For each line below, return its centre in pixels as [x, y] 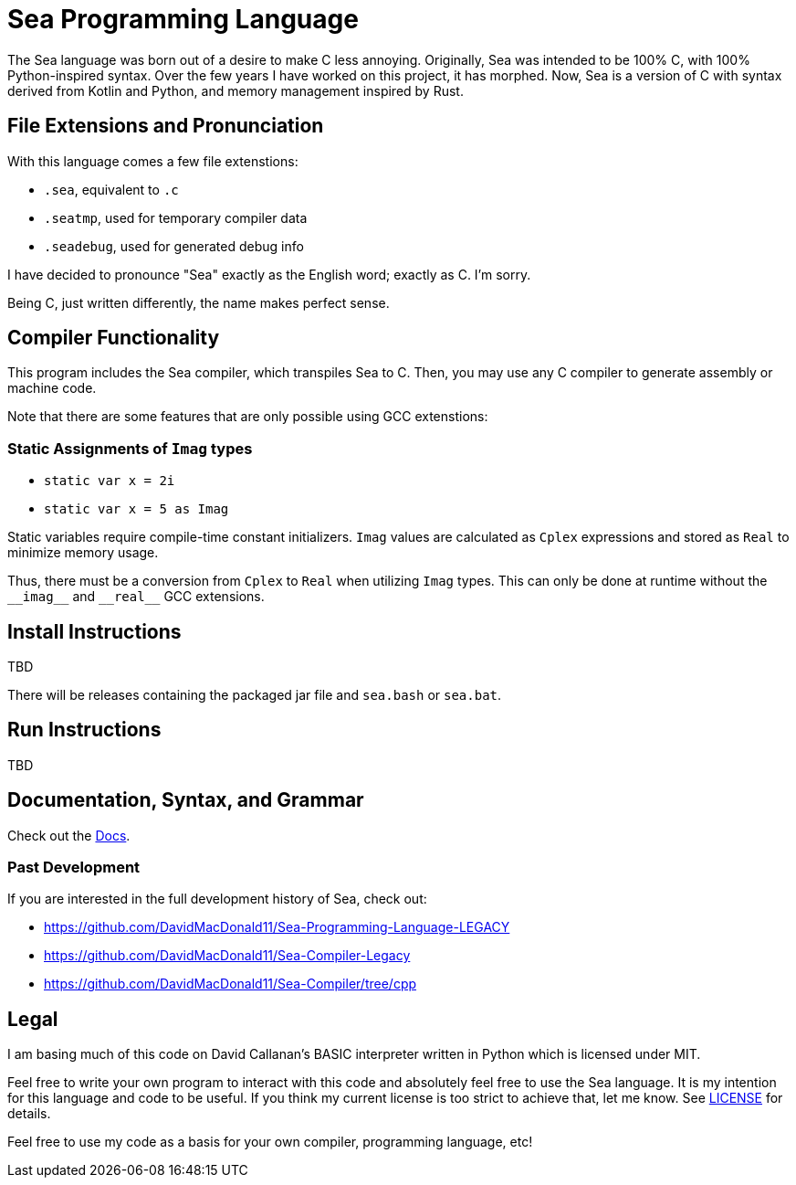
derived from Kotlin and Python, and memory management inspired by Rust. [236, 90]
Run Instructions [84, 730]
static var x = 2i [110, 481]
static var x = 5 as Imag [136, 509]
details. [29, 1114]
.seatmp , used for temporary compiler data [176, 217]
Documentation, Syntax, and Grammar [186, 800]
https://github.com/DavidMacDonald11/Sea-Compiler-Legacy [227, 956]
